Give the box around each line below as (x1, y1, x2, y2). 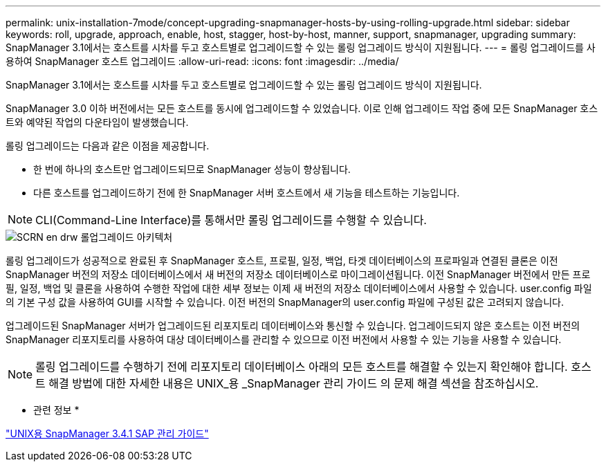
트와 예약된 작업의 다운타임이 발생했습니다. (6, 116, 189, 128)
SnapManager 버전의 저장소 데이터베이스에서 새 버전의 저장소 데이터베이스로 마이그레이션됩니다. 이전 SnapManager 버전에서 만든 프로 (6, 268, 591, 280)
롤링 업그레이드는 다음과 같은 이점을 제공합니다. (6, 140, 210, 152)
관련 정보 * (33, 404, 80, 416)
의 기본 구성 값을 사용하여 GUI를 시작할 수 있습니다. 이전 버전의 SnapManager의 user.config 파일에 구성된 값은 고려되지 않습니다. (6, 296, 564, 308)
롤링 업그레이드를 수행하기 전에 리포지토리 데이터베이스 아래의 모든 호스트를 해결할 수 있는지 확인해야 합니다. (35, 360, 568, 374)
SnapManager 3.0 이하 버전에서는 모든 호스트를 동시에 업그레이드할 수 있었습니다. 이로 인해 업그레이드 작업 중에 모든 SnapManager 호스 (6, 102, 598, 114)
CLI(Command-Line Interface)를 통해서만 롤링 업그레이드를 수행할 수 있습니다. (35, 213, 427, 227)
